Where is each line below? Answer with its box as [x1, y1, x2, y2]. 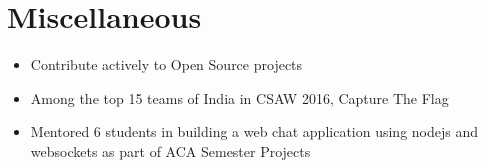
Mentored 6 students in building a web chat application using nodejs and [30, 121, 479, 142]
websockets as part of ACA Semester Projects [30, 140, 311, 161]
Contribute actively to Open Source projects [30, 54, 303, 75]
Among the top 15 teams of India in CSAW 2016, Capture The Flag [30, 87, 449, 108]
